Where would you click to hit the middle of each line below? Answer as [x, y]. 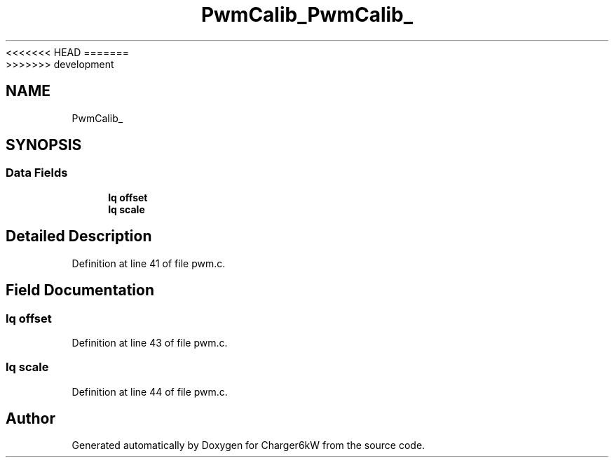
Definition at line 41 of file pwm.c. [149, 263]
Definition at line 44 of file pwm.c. [150, 391]
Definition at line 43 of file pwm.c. [150, 342]
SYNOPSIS [44, 145]
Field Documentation [80, 290]
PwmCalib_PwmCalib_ [307, 15]
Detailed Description [79, 236]
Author [30, 419]
